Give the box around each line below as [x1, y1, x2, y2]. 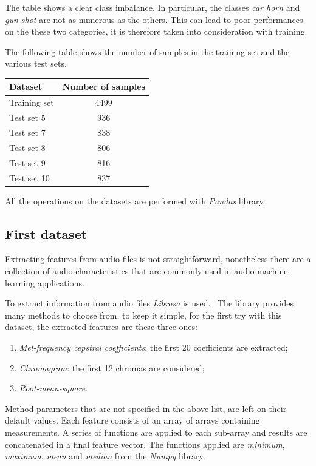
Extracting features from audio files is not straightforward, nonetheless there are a [5, 252, 311, 265]
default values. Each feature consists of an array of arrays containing [5, 414, 260, 427]
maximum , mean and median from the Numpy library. [5, 450, 205, 462]
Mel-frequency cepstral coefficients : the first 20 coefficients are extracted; [19, 340, 288, 353]
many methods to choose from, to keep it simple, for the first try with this [5, 308, 282, 321]
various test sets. [5, 57, 67, 70]
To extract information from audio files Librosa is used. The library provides [5, 297, 294, 309]
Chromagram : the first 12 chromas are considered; [19, 361, 205, 374]
